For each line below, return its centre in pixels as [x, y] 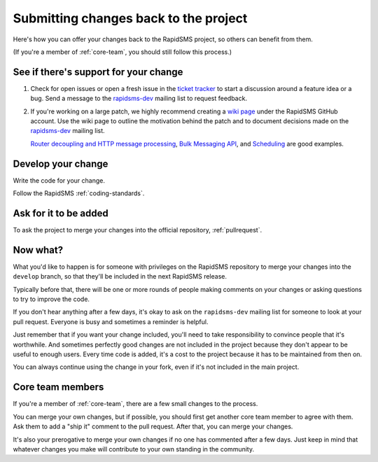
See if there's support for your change [98, 72]
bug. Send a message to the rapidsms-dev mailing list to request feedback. [139, 99]
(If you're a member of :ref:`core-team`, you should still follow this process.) [122, 52]
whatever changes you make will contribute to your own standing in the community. [134, 449]
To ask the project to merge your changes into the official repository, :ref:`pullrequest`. [138, 230]
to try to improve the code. [51, 299]
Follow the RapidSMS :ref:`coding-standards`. [79, 193]
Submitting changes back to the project [130, 18]
